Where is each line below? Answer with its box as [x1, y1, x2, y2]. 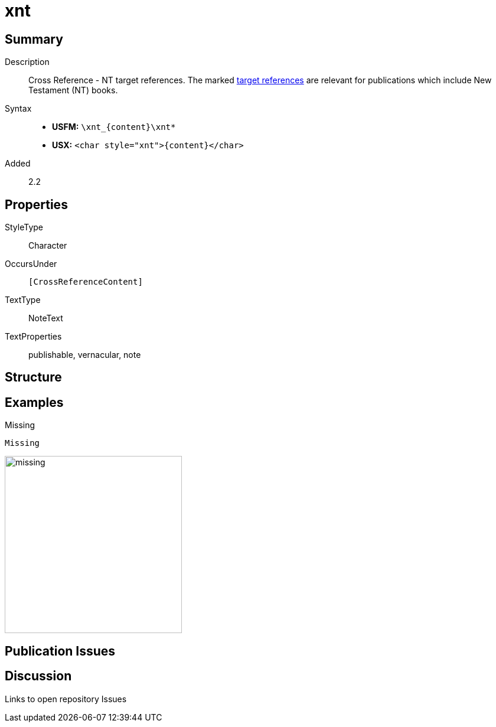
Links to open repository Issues [5, 693, 127, 704]
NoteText [28, 313, 63, 324]
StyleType [5, 222, 43, 233]
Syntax [5, 103, 32, 114]
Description [5, 57, 50, 67]
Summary [5, 31, 63, 47]
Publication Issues [5, 643, 116, 658]
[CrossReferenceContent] [28, 277, 143, 287]
